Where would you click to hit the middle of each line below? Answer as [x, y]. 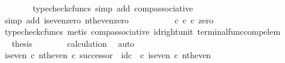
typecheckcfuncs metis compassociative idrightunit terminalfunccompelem [142, 31]
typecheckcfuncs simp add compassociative [113, 8]
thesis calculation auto [73, 43]
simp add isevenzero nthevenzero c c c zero [109, 19]
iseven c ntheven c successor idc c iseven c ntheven [108, 55]
